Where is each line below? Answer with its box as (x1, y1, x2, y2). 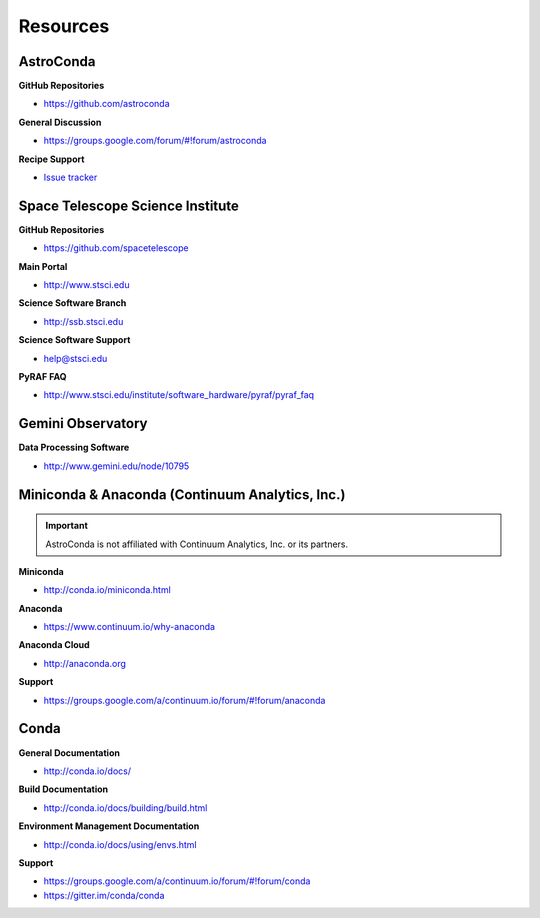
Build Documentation (18, 783, 109, 795)
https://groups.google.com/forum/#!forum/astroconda (43, 135, 267, 147)
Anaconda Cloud (18, 639, 90, 651)
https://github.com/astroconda (43, 98, 170, 110)
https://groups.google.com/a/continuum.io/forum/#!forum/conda (43, 875, 311, 887)
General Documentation (18, 746, 120, 759)
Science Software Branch (18, 297, 127, 309)
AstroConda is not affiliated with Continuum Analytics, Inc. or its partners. (45, 538, 349, 550)
